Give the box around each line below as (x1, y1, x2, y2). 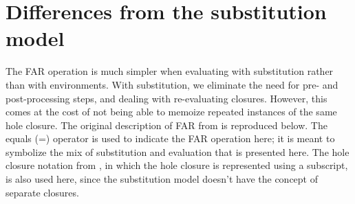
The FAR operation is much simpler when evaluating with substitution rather (6, 64, 334, 78)
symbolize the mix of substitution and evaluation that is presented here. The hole (6, 144, 349, 159)
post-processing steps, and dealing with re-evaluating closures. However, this (6, 91, 327, 105)
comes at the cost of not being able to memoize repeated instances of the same (6, 104, 337, 119)
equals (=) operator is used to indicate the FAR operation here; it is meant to (6, 131, 335, 146)
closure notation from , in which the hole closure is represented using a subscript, (6, 158, 348, 172)
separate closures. (6, 185, 79, 199)
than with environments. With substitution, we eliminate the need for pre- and (6, 77, 338, 91)
